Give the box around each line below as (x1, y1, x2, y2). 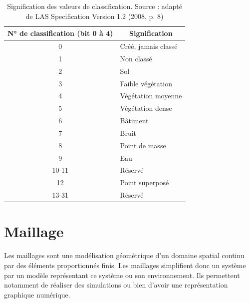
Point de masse (120, 140, 166, 150)
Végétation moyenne (120, 90, 182, 101)
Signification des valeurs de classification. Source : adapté (7, 1, 182, 11)
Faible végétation (120, 78, 172, 88)
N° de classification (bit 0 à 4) (7, 28, 113, 38)
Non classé (120, 53, 152, 63)
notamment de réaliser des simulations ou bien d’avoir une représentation (4, 280, 228, 290)
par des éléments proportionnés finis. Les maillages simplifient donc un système (4, 260, 246, 270)
